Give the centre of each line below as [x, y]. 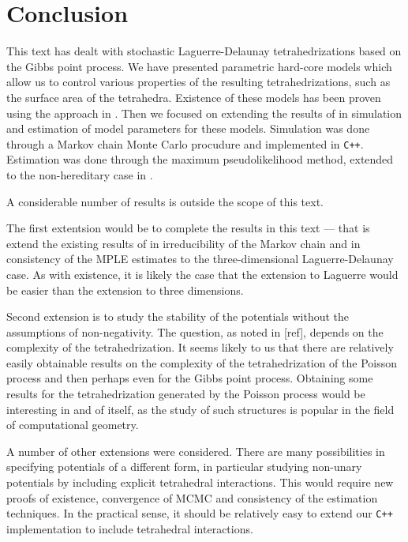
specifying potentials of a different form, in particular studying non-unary [184, 467]
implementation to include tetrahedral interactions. [130, 528]
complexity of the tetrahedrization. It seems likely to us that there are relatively [200, 347]
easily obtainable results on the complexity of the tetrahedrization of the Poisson [202, 362]
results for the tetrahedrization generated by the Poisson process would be [186, 394]
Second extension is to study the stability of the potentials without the [178, 316]
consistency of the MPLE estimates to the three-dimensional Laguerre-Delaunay [200, 259]
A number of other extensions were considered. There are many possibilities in [196, 451]
